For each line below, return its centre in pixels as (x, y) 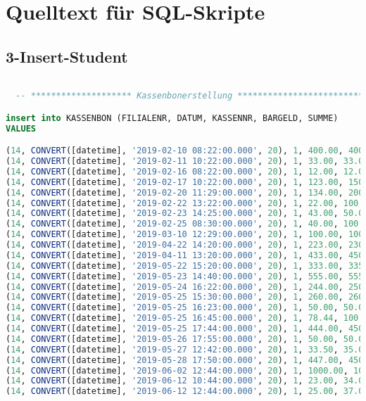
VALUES (21, 128)
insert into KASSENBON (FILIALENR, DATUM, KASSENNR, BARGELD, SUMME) (172, 118)
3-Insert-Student (67, 56)
